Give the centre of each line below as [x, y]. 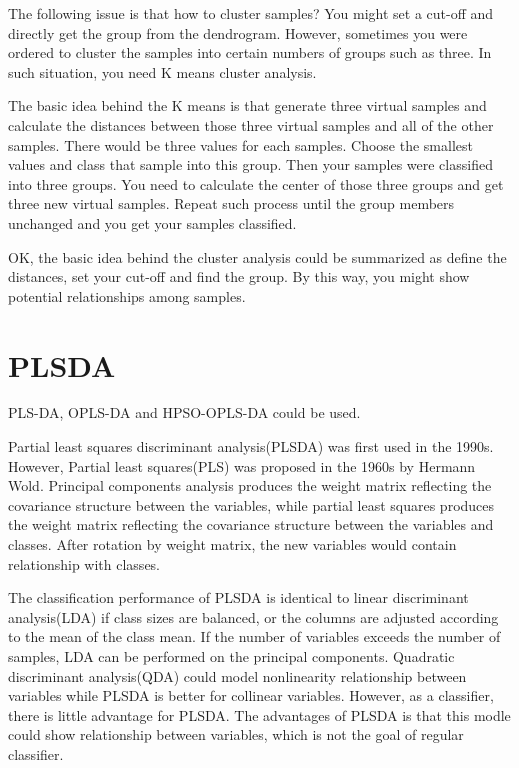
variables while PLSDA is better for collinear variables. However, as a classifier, [251, 695]
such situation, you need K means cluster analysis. [162, 71]
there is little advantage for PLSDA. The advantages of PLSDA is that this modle [259, 714]
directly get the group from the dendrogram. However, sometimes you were [238, 32]
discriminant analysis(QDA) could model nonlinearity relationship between [237, 675]
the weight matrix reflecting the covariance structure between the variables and [251, 524]
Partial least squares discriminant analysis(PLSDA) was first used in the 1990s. [251, 446]
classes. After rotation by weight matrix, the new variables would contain [232, 544]
